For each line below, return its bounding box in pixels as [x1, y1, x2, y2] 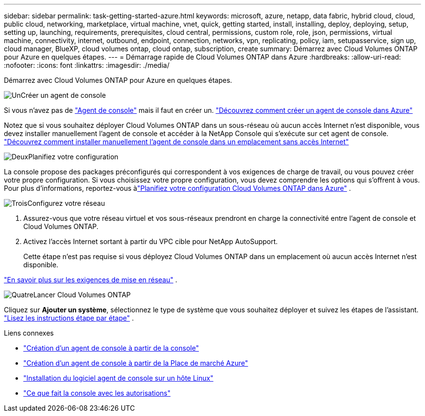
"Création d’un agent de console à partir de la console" [23, 344, 199, 352]
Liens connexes [4, 329, 54, 337]
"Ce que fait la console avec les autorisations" [23, 389, 171, 397]
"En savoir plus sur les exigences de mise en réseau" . [4, 276, 178, 284]
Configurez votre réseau [27, 199, 105, 207]
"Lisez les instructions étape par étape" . [4, 314, 134, 322]
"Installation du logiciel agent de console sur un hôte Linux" [23, 374, 213, 382]
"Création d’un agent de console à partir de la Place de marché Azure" [23, 359, 248, 367]
